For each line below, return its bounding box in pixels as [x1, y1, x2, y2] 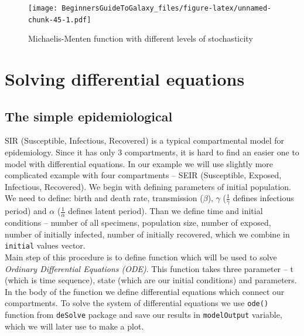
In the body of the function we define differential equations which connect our [5, 285, 285, 297]
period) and [5, 205, 47, 217]
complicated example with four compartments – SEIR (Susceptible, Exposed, [5, 169, 282, 181]
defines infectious [233, 192, 294, 204]
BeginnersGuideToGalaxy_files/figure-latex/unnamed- [62, 4, 272, 12]
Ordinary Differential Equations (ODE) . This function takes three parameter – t [5, 262, 293, 274]
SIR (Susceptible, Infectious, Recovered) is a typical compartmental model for [5, 134, 285, 147]
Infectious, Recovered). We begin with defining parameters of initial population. [5, 180, 291, 192]
